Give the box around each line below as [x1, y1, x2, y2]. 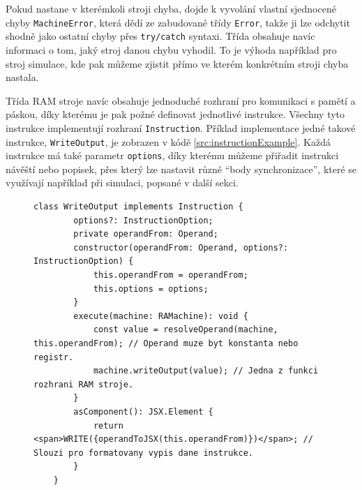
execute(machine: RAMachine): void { [73, 311, 248, 321]
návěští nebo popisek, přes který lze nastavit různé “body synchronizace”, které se [6, 161, 357, 176]
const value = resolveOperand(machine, [93, 325, 278, 335]
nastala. [6, 70, 39, 84]
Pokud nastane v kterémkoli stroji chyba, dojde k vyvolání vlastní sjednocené [6, 1, 336, 15]
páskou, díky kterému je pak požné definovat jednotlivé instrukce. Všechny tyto [6, 107, 345, 121]
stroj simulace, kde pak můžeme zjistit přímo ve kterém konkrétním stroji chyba [6, 56, 349, 70]
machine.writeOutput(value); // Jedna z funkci [93, 366, 319, 376]
